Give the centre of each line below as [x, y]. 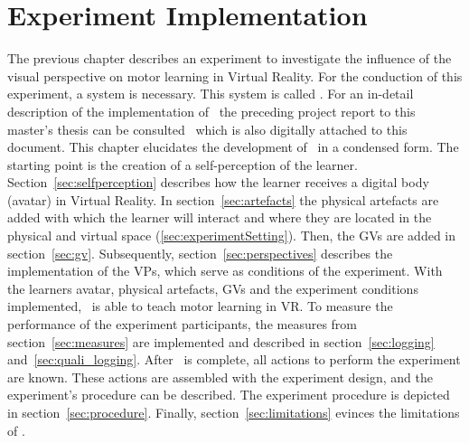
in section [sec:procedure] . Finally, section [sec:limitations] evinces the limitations [234, 412]
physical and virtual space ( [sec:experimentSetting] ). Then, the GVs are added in [232, 236]
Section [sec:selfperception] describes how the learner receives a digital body [218, 182]
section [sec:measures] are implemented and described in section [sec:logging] [221, 341]
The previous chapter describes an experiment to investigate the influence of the [230, 58]
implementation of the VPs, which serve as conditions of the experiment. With [225, 271]
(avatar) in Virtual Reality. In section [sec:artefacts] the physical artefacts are [223, 199]
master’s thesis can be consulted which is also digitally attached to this [207, 129]
